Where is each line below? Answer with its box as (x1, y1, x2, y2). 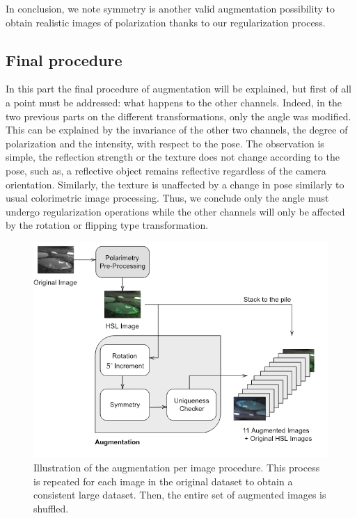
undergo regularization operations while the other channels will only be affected (6, 204, 345, 218)
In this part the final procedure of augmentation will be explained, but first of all (6, 81, 351, 96)
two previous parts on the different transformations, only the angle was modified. (6, 108, 351, 123)
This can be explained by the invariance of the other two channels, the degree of (6, 122, 348, 137)
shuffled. (33, 501, 69, 515)
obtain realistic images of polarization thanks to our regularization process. (6, 15, 326, 29)
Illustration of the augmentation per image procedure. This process (33, 460, 320, 475)
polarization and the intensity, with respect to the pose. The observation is (6, 136, 324, 150)
